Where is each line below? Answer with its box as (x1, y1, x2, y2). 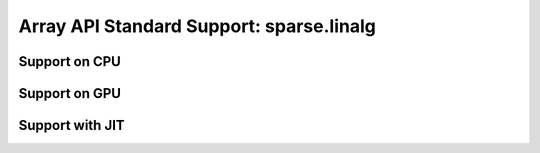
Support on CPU (18, 53, 122, 70)
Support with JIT (18, 117, 125, 134)
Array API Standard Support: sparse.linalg (18, 15, 377, 37)
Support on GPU (18, 85, 122, 102)
